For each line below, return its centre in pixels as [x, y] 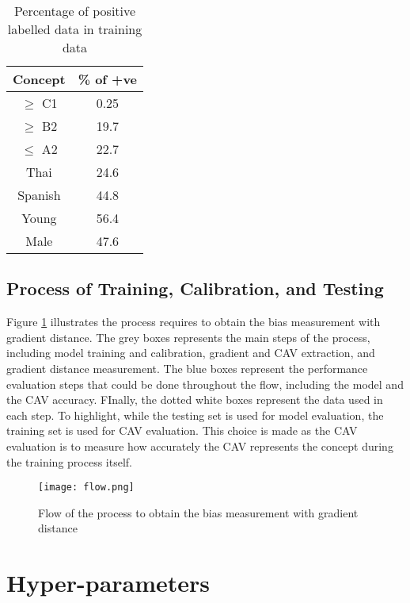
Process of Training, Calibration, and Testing [195, 288]
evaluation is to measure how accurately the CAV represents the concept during [200, 446]
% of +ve [108, 79]
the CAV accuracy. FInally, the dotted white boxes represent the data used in [195, 399]
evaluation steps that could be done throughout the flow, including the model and [205, 384]
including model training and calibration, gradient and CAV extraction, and [191, 353]
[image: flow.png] [86, 488]
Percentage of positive [75, 11]
